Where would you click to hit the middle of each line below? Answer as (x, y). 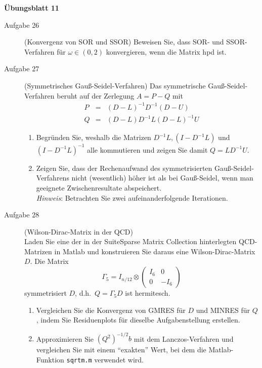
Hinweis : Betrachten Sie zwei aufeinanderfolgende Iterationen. (132, 197)
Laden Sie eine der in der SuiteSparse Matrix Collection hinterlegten (130, 241)
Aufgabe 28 (22, 215)
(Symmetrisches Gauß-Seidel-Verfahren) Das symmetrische (115, 85)
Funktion (50, 359)
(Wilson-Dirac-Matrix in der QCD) (79, 231)
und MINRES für (223, 310)
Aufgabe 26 (22, 25)
